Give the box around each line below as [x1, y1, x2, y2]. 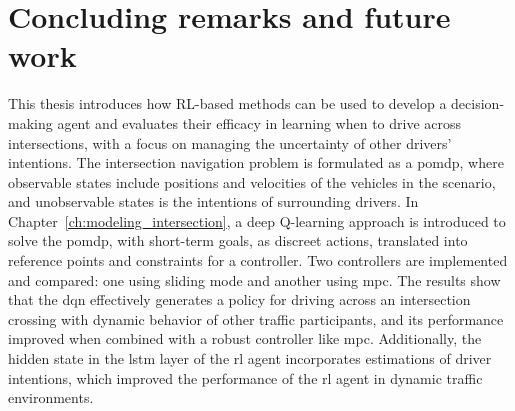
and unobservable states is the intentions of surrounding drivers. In [8, 191, 419, 212]
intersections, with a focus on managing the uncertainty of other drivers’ [8, 132, 452, 153]
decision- [451, 93, 505, 114]
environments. [8, 387, 94, 408]
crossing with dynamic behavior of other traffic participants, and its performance [8, 308, 504, 329]
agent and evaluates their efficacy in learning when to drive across [57, 112, 462, 133]
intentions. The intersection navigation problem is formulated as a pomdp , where [8, 152, 504, 173]
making [8, 112, 53, 133]
